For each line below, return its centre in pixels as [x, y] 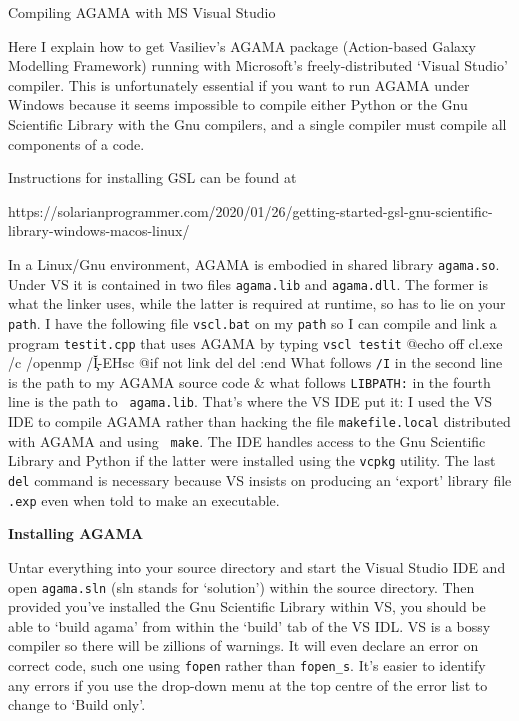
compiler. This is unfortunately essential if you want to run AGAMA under [239, 84]
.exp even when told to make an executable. [144, 499]
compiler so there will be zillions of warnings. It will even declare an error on [243, 645]
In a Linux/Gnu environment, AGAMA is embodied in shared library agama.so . [254, 263]
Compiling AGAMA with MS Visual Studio [142, 12]
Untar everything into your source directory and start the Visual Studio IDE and [257, 567]
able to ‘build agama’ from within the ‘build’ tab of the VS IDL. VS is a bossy [249, 625]
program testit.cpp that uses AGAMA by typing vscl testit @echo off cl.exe [255, 342]
